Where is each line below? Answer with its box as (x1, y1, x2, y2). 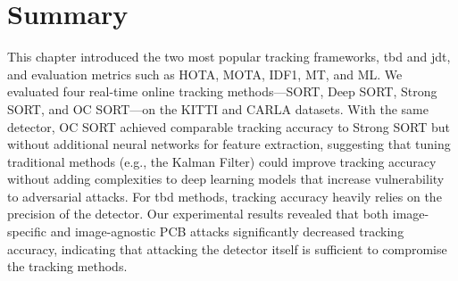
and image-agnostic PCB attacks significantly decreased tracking (50, 222, 404, 241)
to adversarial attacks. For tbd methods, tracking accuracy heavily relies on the (7, 186, 442, 205)
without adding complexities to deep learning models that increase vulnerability (7, 169, 445, 188)
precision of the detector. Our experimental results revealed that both (7, 204, 389, 223)
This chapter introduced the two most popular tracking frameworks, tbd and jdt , (7, 47, 451, 66)
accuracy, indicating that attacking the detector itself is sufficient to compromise (7, 239, 447, 258)
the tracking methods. (7, 257, 128, 276)
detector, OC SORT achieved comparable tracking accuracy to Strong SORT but (7, 117, 451, 136)
